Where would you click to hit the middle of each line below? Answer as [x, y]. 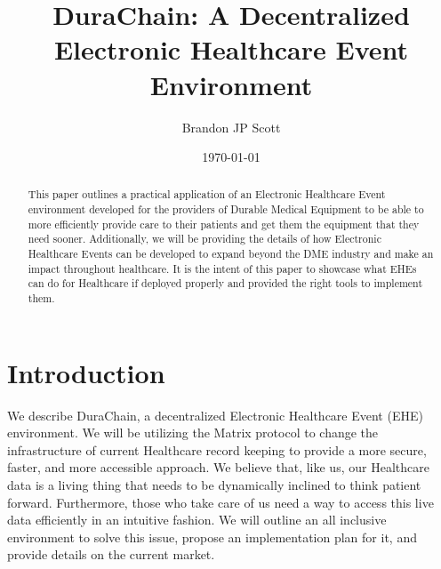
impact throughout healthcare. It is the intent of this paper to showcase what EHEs [222, 268]
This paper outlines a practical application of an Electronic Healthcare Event [207, 194]
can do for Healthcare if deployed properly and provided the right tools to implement [225, 283]
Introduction [86, 372]
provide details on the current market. [111, 554]
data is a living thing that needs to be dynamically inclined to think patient [214, 485]
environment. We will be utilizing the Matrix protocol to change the [193, 433]
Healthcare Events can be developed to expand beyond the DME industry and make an [231, 254]
